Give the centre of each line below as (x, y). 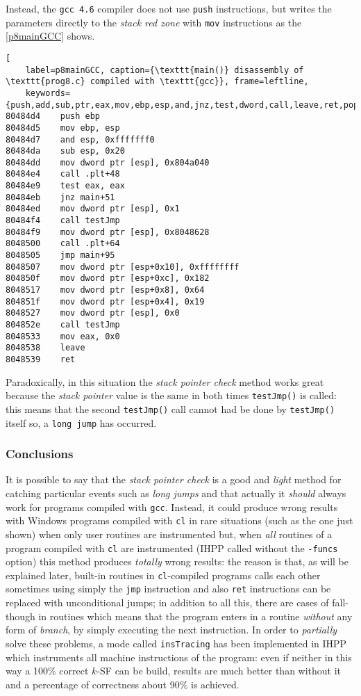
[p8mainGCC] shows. (50, 36)
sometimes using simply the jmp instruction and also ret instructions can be (168, 589)
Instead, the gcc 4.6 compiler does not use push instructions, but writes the (169, 8)
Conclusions (40, 454)
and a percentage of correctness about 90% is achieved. (123, 684)
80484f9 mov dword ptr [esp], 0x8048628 (108, 232)
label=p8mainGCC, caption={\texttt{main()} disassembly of (165, 70)
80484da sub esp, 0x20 (65, 151)
